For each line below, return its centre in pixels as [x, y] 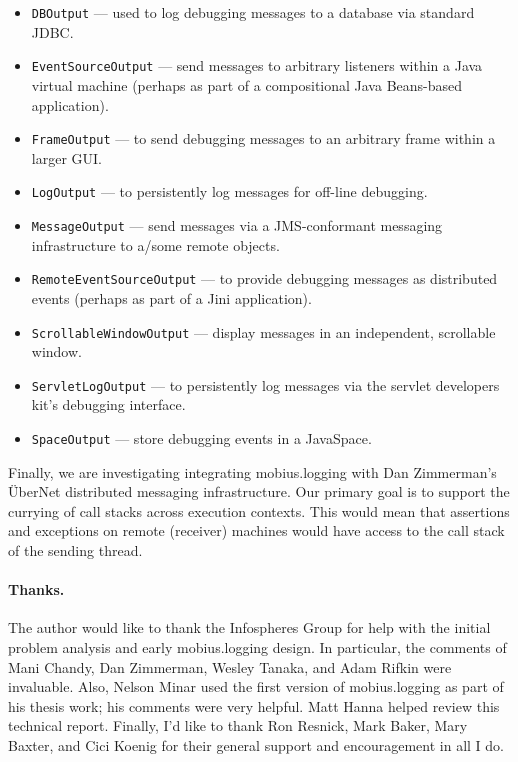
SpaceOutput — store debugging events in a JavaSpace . [201, 438]
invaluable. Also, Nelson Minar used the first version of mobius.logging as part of [256, 686]
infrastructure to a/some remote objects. [155, 244]
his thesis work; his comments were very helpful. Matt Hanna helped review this [254, 705]
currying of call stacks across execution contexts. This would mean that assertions [259, 510]
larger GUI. [66, 157]
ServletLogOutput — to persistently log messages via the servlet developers [265, 384]
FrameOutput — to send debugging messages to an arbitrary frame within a [263, 138]
